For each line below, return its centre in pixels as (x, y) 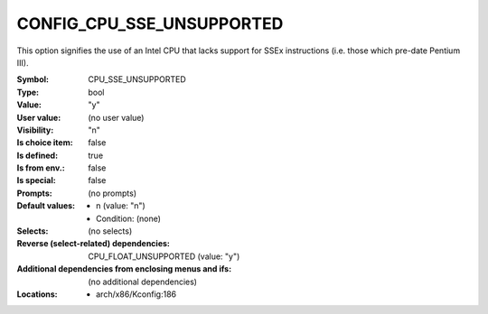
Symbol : (33, 79)
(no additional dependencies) (143, 282)
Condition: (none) (129, 218)
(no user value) (116, 117)
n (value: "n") (121, 206)
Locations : (37, 294)
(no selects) (110, 231)
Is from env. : (41, 168)
